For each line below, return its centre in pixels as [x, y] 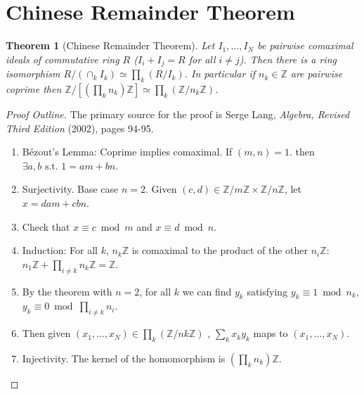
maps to [271, 333]
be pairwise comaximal [305, 45]
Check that [46, 226]
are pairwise [317, 74]
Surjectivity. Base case [70, 189]
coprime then [34, 88]
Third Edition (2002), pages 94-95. [80, 128]
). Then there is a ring [288, 59]
